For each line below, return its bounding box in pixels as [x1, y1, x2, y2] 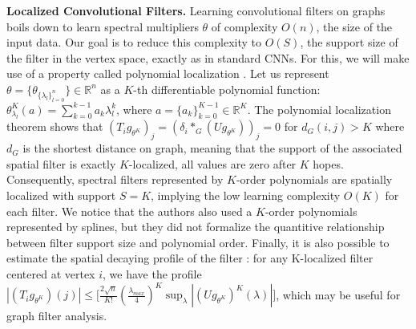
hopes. [313, 155, 344, 172]
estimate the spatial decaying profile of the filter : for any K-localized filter [6, 250, 374, 266]
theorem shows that [6, 118, 103, 135]
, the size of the [316, 18, 393, 35]
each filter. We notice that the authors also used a [6, 202, 252, 219]
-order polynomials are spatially [236, 171, 393, 188]
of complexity [211, 18, 278, 35]
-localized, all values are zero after [128, 155, 297, 172]
